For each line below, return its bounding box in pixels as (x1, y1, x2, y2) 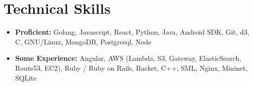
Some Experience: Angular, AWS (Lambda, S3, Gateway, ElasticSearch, (15, 53, 242, 63)
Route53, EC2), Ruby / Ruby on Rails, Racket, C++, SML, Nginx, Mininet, (15, 62, 248, 73)
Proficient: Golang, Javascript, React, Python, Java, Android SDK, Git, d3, (15, 27, 250, 37)
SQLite (15, 72, 37, 83)
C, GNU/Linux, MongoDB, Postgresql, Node (15, 36, 152, 46)
